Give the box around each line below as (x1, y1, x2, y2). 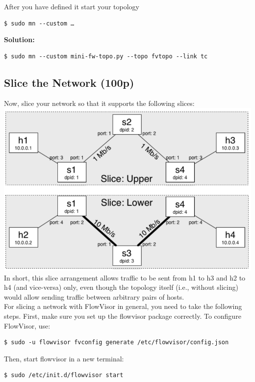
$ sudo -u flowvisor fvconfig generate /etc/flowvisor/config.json (4, 339, 229, 346)
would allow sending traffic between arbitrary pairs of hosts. (4, 291, 184, 302)
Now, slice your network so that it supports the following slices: (4, 98, 195, 108)
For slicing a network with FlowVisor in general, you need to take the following (4, 301, 242, 311)
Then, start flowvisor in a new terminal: (4, 353, 124, 363)
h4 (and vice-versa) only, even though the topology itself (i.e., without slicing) (4, 282, 238, 292)
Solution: (4, 34, 35, 45)
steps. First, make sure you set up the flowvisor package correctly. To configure (4, 311, 241, 321)
